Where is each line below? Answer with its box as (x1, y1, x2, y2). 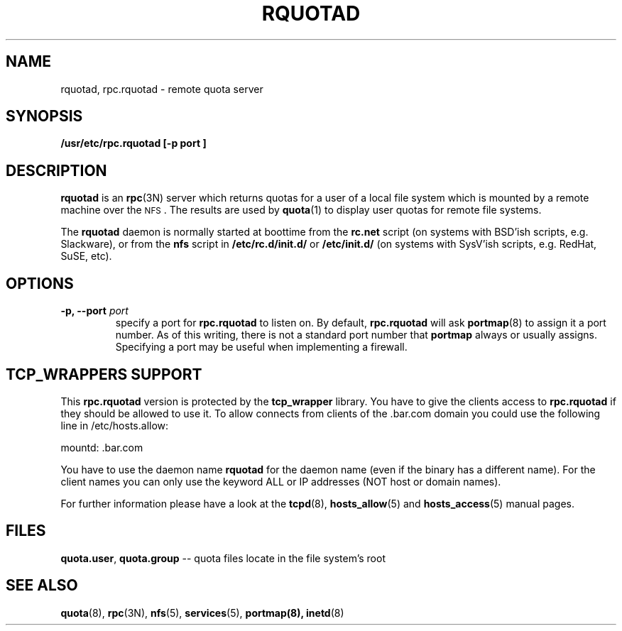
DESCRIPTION (6, 161, 107, 180)
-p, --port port (60, 304, 129, 317)
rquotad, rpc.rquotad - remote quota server (60, 82, 263, 95)
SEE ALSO (6, 576, 78, 595)
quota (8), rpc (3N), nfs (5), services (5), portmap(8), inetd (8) (60, 606, 344, 619)
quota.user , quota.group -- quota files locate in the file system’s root (60, 552, 386, 564)
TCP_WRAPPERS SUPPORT (6, 365, 202, 383)
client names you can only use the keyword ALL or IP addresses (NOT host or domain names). (60, 475, 501, 488)
